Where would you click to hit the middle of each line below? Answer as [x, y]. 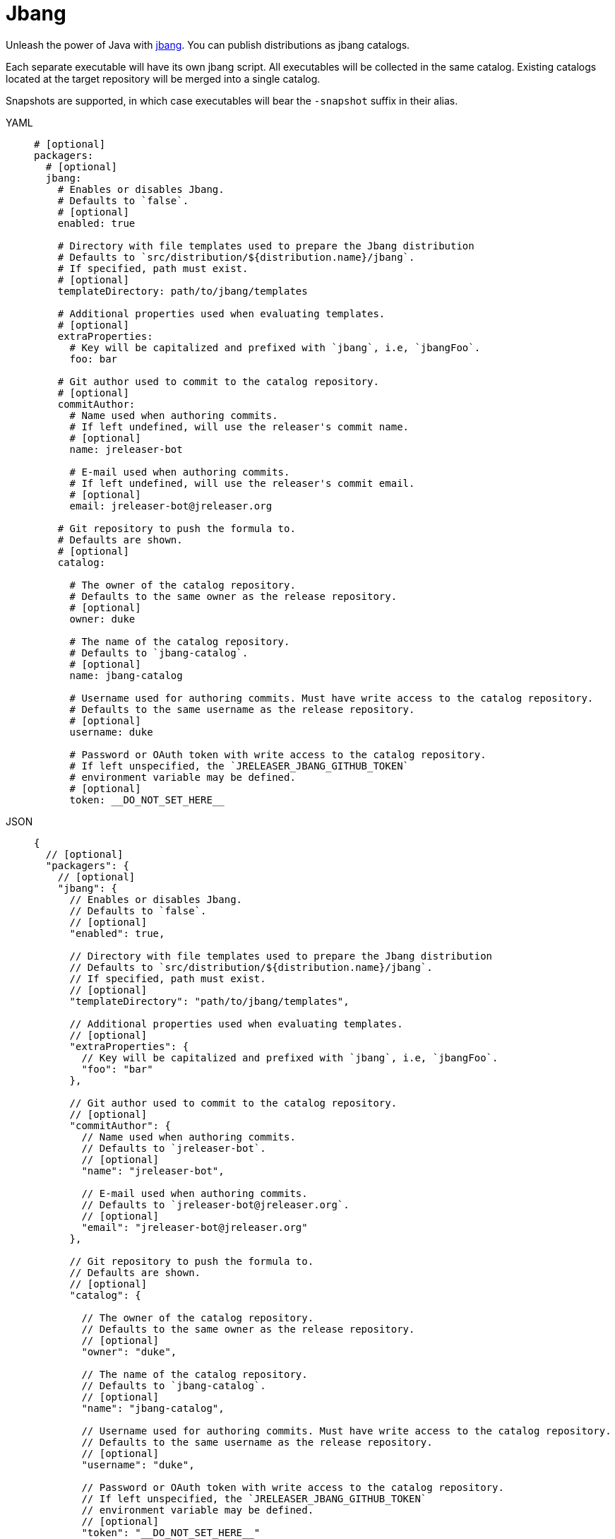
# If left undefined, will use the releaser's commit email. [242, 483]
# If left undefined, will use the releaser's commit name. [239, 426]
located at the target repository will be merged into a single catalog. [163, 78]
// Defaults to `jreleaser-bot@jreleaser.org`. [215, 1204]
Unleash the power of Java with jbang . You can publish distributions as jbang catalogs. [208, 45]
